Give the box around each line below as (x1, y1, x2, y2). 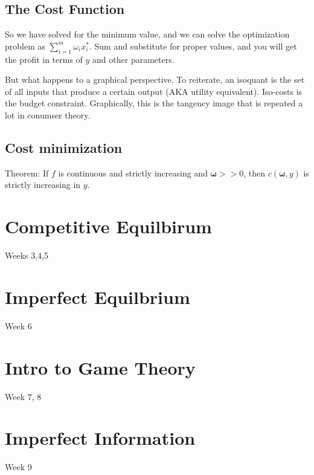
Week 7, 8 (5, 390, 42, 402)
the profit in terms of (5, 53, 83, 65)
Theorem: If (5, 166, 49, 179)
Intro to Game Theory (5, 355, 196, 380)
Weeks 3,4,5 (5, 249, 49, 262)
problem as (5, 39, 46, 52)
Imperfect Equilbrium (5, 284, 190, 309)
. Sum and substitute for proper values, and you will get (89, 39, 297, 52)
